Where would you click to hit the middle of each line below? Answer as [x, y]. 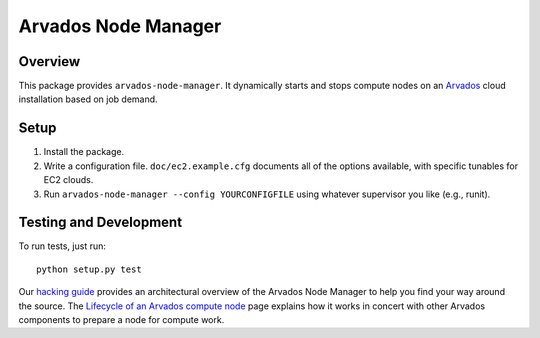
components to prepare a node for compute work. [121, 319]
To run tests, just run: [62, 246]
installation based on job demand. [88, 99]
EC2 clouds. [68, 180]
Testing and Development [100, 222]
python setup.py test [89, 269]
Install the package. [84, 152]
